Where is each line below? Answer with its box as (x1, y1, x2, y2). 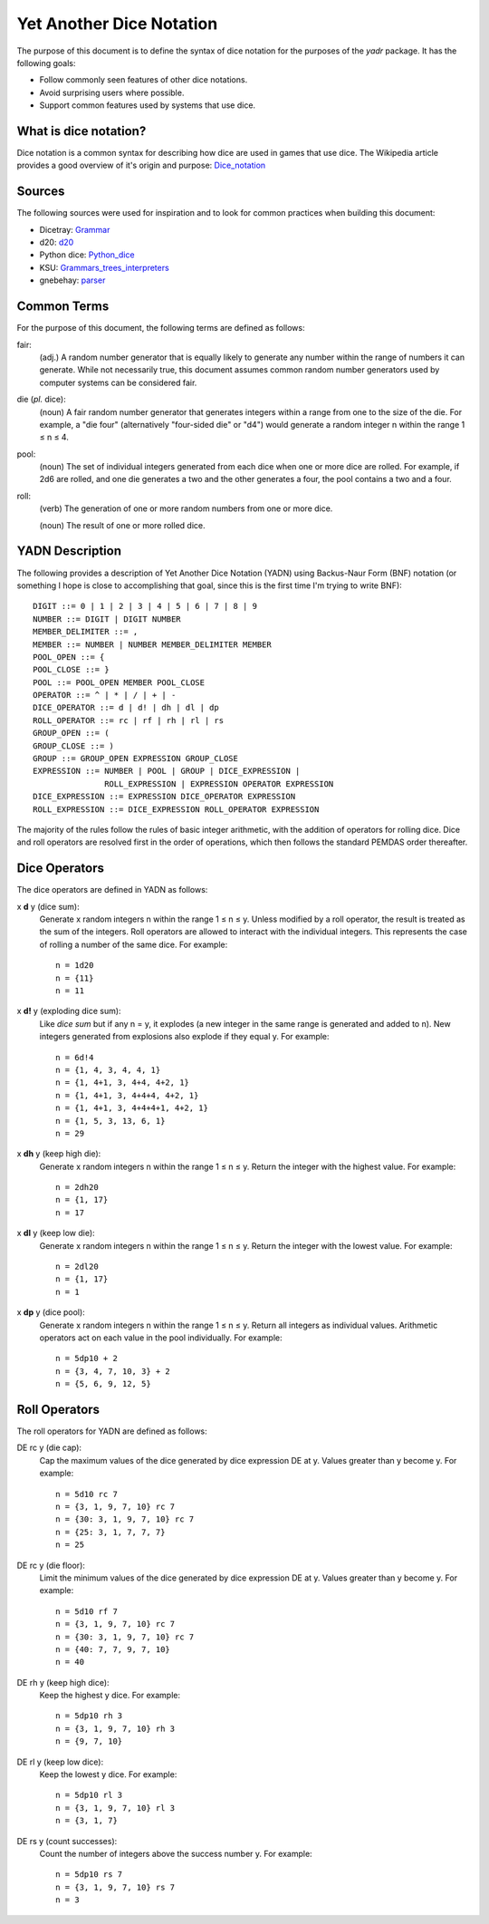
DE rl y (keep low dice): (16, 1756, 104, 1767)
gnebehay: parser (39, 275, 106, 285)
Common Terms (16, 299, 110, 314)
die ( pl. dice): (16, 394, 67, 405)
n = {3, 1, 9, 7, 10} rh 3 (55, 1723, 176, 1734)
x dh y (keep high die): (16, 1148, 101, 1159)
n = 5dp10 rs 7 (55, 1870, 123, 1880)
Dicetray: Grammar (39, 224, 110, 235)
